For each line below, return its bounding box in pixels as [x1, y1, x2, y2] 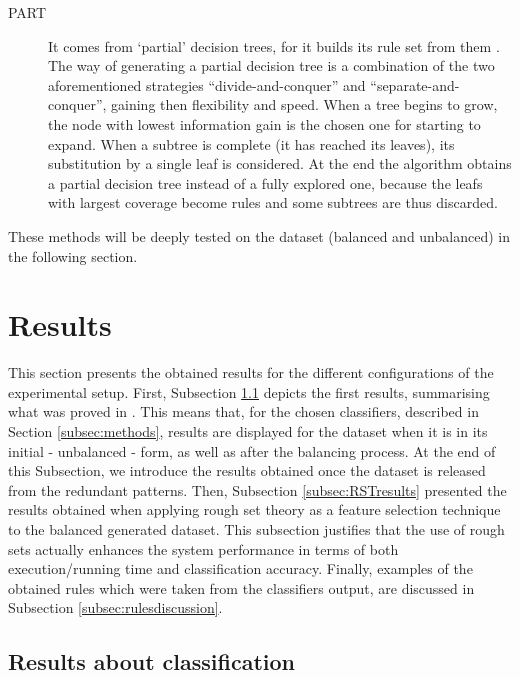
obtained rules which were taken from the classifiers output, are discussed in [8, 577, 475, 598]
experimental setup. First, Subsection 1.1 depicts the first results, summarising [8, 381, 490, 402]
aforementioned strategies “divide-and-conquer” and [48, 74, 366, 95]
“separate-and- [370, 74, 460, 95]
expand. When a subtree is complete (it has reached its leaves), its [48, 133, 455, 154]
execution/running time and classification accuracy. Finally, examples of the [8, 558, 473, 579]
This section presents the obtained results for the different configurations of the [8, 362, 494, 383]
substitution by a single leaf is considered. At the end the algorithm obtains [48, 153, 512, 174]
